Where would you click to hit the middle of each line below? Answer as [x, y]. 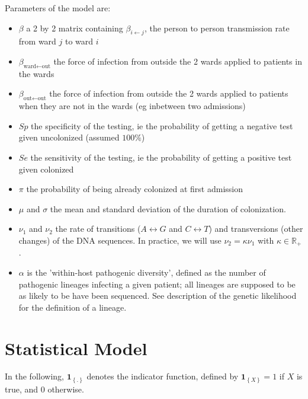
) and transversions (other [256, 229]
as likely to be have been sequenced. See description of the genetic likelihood [158, 296]
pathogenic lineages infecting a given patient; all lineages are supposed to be [157, 284]
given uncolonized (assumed [69, 137]
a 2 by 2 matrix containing [75, 28]
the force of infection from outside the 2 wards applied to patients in [178, 61]
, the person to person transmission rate [217, 28]
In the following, [34, 376]
